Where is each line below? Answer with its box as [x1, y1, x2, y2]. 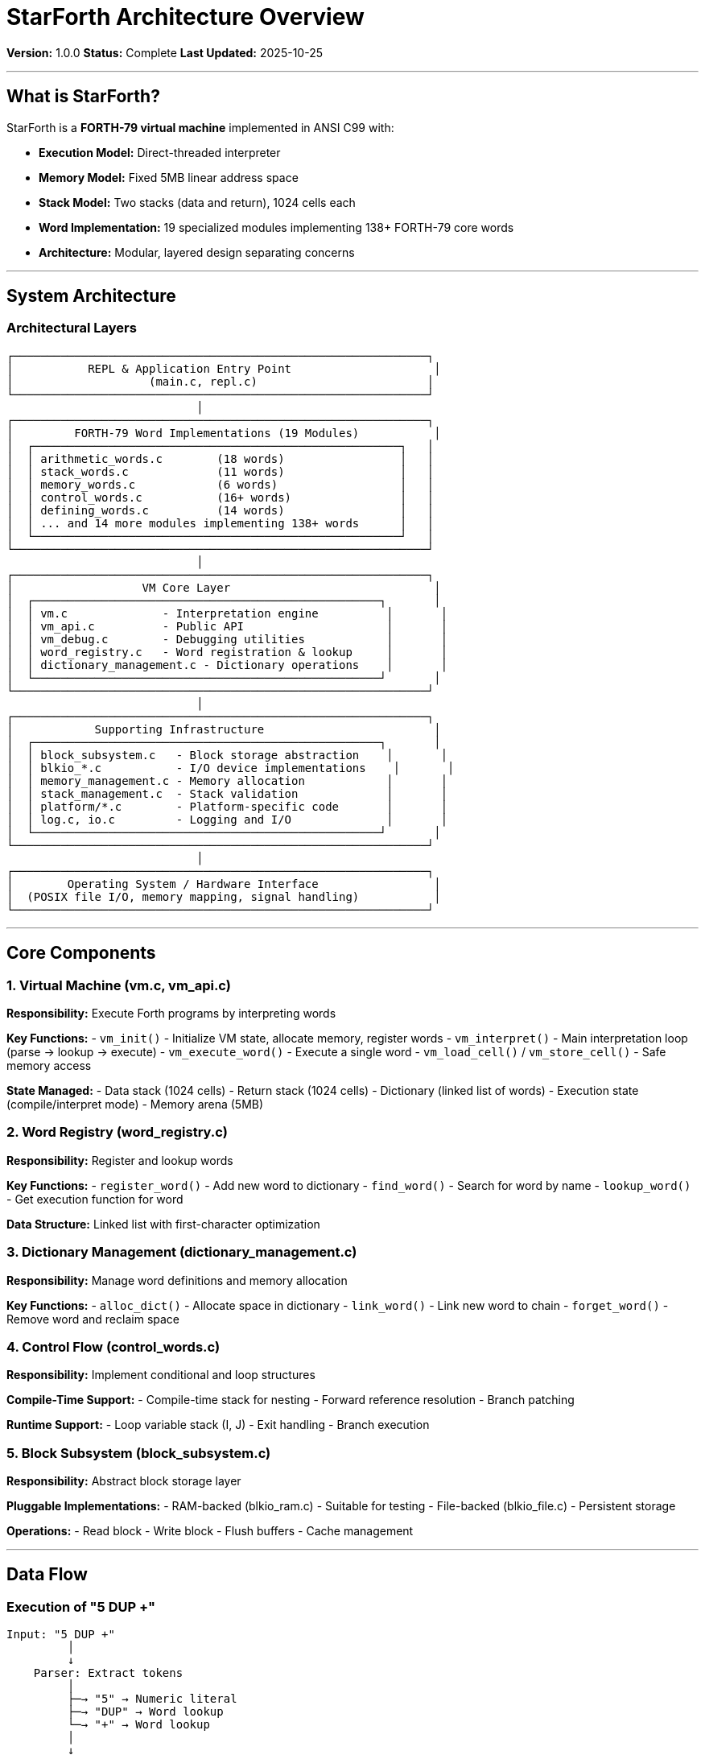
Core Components [6, 943, 156, 964]
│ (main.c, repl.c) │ [6, 374, 435, 388]
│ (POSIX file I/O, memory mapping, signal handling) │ [6, 890, 441, 903]
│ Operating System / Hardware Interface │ [6, 877, 441, 890]
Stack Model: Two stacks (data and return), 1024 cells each [39, 195, 356, 209]
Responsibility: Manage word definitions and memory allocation [6, 1273, 348, 1287]
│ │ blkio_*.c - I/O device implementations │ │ [6, 761, 455, 774]
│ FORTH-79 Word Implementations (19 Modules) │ [6, 426, 441, 440]
